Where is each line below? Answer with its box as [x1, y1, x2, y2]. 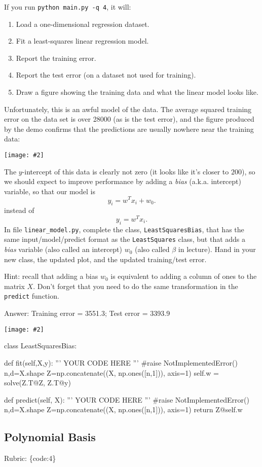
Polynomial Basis [4, 429, 96, 445]
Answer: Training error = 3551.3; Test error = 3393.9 [4, 308, 170, 318]
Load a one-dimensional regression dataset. [16, 18, 149, 29]
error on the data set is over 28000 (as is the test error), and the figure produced [4, 114, 254, 124]
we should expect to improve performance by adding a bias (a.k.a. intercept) [4, 176, 241, 187]
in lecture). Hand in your [178, 244, 256, 255]
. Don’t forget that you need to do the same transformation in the [33, 280, 238, 291]
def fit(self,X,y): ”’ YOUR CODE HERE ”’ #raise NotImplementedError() [4, 357, 238, 368]
